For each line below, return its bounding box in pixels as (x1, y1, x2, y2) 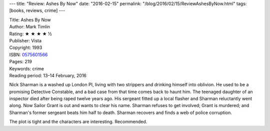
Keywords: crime (9, 65, 44, 72)
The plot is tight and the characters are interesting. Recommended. (9, 119, 147, 125)
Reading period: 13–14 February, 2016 (9, 72, 87, 78)
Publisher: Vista (9, 37, 42, 43)
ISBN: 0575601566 (9, 51, 48, 57)
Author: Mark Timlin (9, 24, 50, 30)
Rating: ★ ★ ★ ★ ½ (9, 30, 52, 37)
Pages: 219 (9, 59, 32, 65)
